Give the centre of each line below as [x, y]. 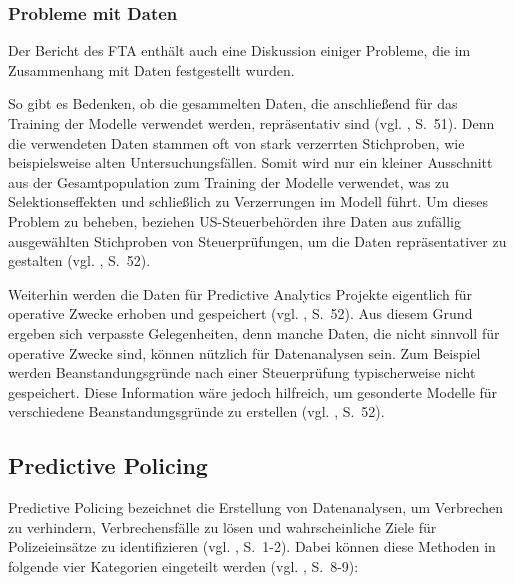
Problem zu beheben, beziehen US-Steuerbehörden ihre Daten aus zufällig [234, 220]
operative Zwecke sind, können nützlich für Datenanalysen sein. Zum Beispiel [244, 352]
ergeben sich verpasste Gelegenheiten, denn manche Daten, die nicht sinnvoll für [254, 332]
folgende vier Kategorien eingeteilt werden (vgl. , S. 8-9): [183, 565]
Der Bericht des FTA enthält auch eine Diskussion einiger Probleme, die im [239, 50]
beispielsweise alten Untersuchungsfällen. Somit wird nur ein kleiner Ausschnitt [250, 162]
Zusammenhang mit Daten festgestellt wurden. [151, 69]
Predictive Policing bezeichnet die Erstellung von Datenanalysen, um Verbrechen [255, 507]
